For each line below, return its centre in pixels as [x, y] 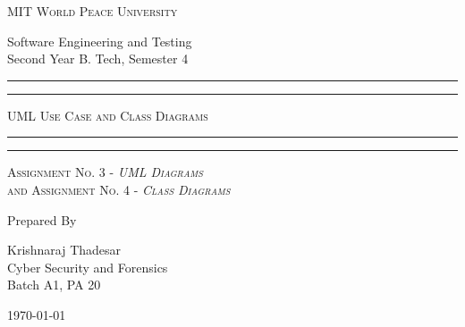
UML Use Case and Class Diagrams [108, 115]
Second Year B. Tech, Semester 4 [98, 59]
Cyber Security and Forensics [88, 267]
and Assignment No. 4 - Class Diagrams [119, 189]
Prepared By [42, 219]
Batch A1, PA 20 [54, 285]
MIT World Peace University [93, 11]
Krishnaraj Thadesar [64, 250]
